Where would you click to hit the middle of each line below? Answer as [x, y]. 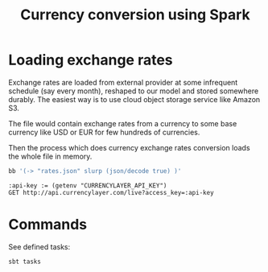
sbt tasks [25, 262]
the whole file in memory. [50, 156]
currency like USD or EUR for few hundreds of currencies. [104, 132]
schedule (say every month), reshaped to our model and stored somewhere [134, 91]
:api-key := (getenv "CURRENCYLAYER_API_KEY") [88, 185]
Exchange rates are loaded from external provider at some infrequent [123, 82]
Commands [48, 225]
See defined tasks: [39, 246]
